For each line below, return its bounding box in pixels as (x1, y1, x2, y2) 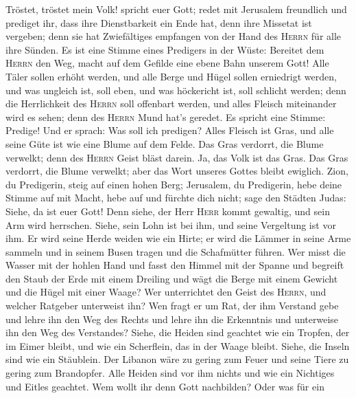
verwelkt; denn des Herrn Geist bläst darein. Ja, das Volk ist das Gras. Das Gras (5, 150, 348, 164)
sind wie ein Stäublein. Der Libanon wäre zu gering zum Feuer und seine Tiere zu (5, 352, 349, 366)
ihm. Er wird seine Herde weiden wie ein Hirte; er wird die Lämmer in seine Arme (5, 231, 351, 245)
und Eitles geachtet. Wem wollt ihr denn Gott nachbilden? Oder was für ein (5, 379, 324, 393)
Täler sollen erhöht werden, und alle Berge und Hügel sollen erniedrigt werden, (5, 69, 337, 83)
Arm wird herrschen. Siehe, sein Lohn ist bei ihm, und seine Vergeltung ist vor (5, 217, 336, 232)
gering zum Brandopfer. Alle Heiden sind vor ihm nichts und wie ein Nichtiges (5, 366, 335, 380)
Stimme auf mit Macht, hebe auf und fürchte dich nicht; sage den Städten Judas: (5, 190, 346, 205)
